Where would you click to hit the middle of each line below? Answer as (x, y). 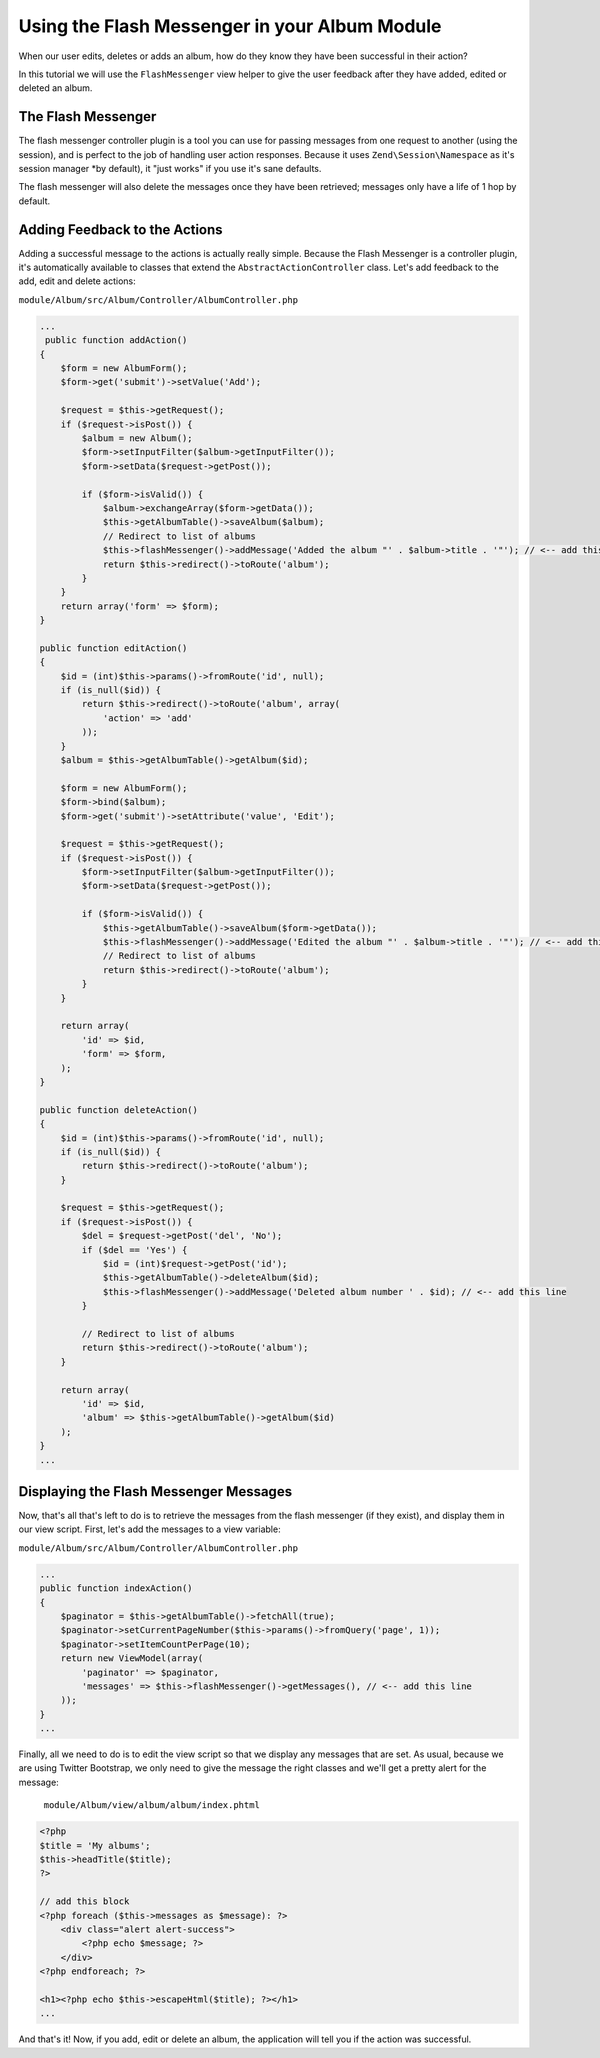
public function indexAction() (116, 1588)
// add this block (84, 1901)
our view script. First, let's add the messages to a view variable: (149, 1529)
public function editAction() (113, 648)
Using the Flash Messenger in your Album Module (230, 26)
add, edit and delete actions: (77, 281)
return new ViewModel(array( (132, 1658)
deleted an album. (55, 88)
